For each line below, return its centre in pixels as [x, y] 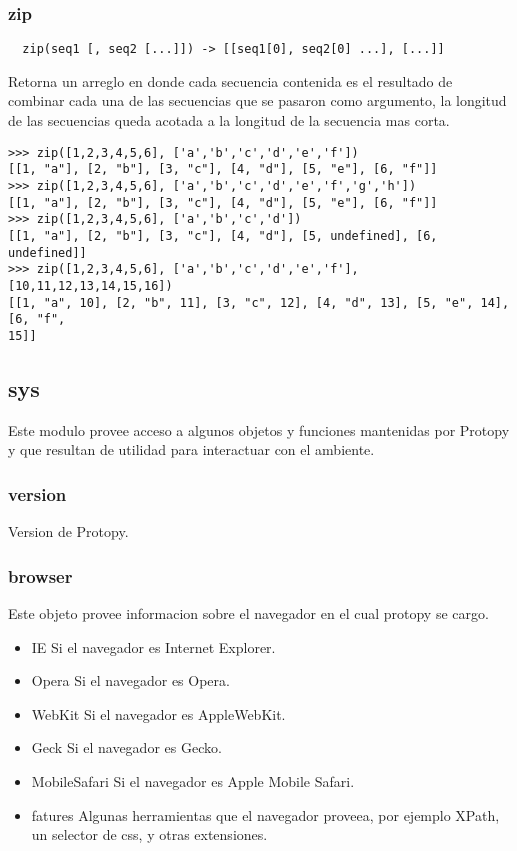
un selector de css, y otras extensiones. [149, 834]
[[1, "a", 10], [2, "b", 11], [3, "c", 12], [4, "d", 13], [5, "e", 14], [259, 302]
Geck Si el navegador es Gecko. [126, 747]
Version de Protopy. [68, 531]
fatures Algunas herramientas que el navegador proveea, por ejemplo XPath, [265, 814]
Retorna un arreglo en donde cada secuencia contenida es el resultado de [230, 80]
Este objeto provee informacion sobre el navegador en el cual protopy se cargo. [248, 612]
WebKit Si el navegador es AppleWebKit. [158, 713]
